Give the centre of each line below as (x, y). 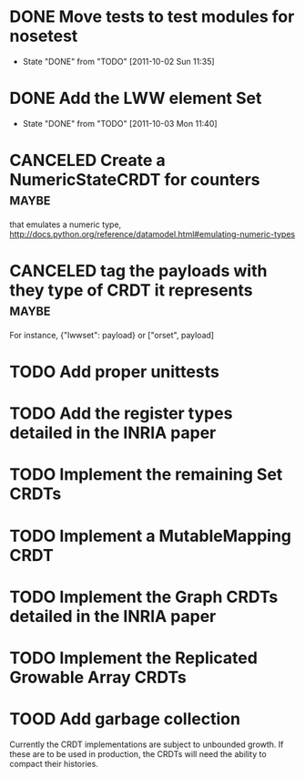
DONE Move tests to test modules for (152, 17)
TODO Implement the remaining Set (146, 475)
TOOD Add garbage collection (125, 719)
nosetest (44, 36)
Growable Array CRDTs (98, 677)
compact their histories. (54, 763)
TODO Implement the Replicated (133, 658)
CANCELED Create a (87, 161)
